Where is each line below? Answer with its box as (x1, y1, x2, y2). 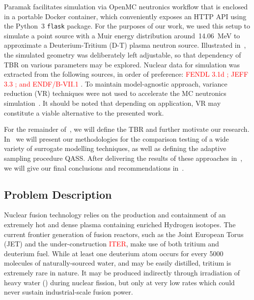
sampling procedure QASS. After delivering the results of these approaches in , (4, 152, 243, 163)
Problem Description (4, 186, 112, 202)
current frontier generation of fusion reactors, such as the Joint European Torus (4, 229, 244, 239)
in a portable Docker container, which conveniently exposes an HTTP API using (4, 11, 247, 21)
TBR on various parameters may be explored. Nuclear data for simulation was (4, 59, 240, 69)
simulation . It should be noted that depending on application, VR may (4, 98, 221, 108)
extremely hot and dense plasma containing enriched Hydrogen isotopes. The (4, 219, 236, 229)
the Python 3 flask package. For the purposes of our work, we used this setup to (4, 21, 251, 31)
